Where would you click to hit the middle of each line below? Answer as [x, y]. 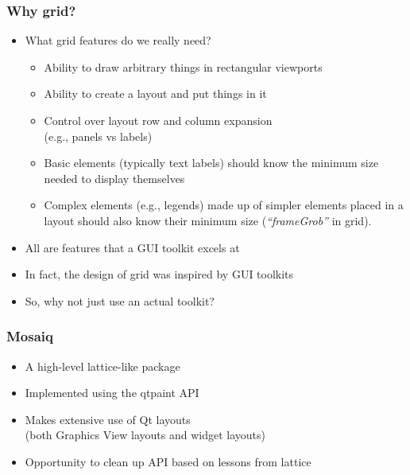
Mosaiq [30, 336]
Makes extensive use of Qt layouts [108, 419]
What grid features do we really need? [118, 40]
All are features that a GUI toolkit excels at [132, 247]
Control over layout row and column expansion [158, 120]
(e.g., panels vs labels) [98, 136]
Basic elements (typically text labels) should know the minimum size [211, 163]
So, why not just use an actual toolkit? [120, 300]
